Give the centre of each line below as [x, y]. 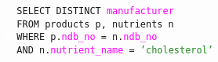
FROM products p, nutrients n [95, 24]
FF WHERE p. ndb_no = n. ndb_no [82, 37]
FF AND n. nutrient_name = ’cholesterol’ [109, 50]
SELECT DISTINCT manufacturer [95, 11]
